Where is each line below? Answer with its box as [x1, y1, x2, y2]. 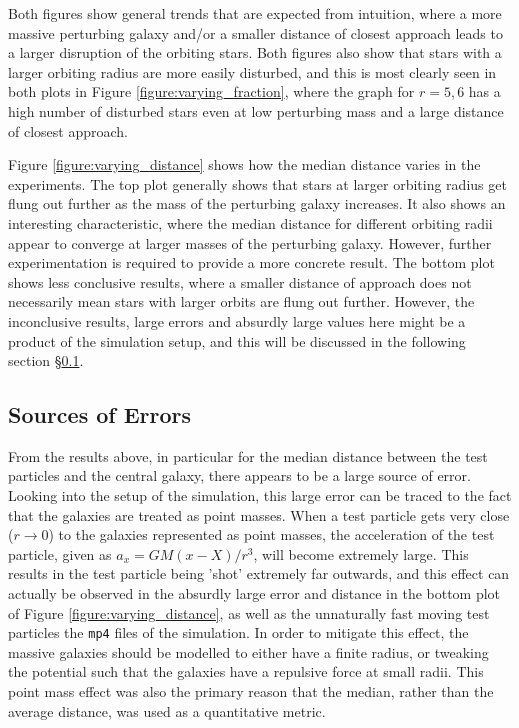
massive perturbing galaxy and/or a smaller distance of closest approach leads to [8, 22, 503, 43]
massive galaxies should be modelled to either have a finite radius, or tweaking [8, 641, 489, 662]
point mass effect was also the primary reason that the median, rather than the [8, 681, 494, 702]
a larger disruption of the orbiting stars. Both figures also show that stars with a [8, 42, 502, 63]
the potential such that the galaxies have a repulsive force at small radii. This [8, 661, 484, 682]
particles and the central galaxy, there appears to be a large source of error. [8, 465, 471, 486]
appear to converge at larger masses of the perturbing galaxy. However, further [8, 232, 492, 253]
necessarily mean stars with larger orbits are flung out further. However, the [8, 291, 475, 312]
